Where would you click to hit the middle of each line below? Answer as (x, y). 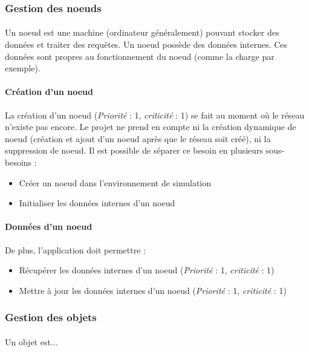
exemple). (23, 68)
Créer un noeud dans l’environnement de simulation (115, 182)
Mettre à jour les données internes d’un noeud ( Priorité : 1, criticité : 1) (153, 290)
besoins (18, 162)
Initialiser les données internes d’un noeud (97, 203)
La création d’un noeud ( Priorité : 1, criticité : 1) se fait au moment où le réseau (155, 115)
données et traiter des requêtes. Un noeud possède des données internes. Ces (146, 44)
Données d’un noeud (49, 227)
